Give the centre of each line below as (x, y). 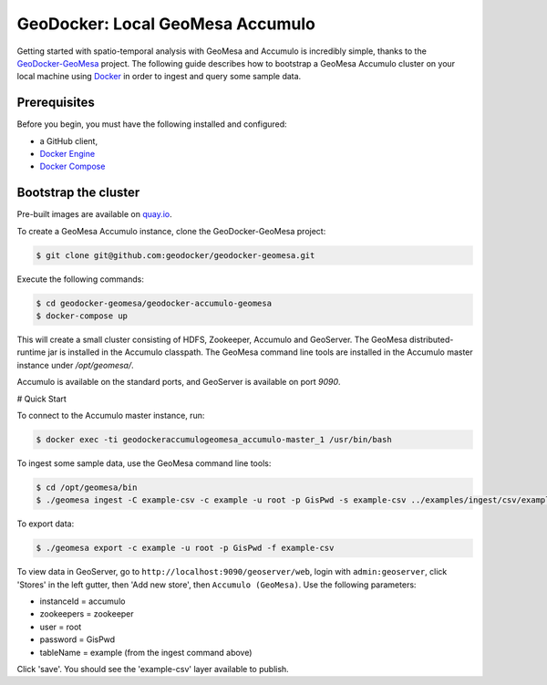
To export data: (46, 524)
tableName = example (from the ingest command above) (146, 652)
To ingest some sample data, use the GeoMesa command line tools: (144, 463)
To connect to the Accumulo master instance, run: (111, 415)
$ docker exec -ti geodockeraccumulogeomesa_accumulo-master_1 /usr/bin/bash (214, 439)
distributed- (431, 340)
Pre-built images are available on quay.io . (94, 214)
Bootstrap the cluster (78, 193)
